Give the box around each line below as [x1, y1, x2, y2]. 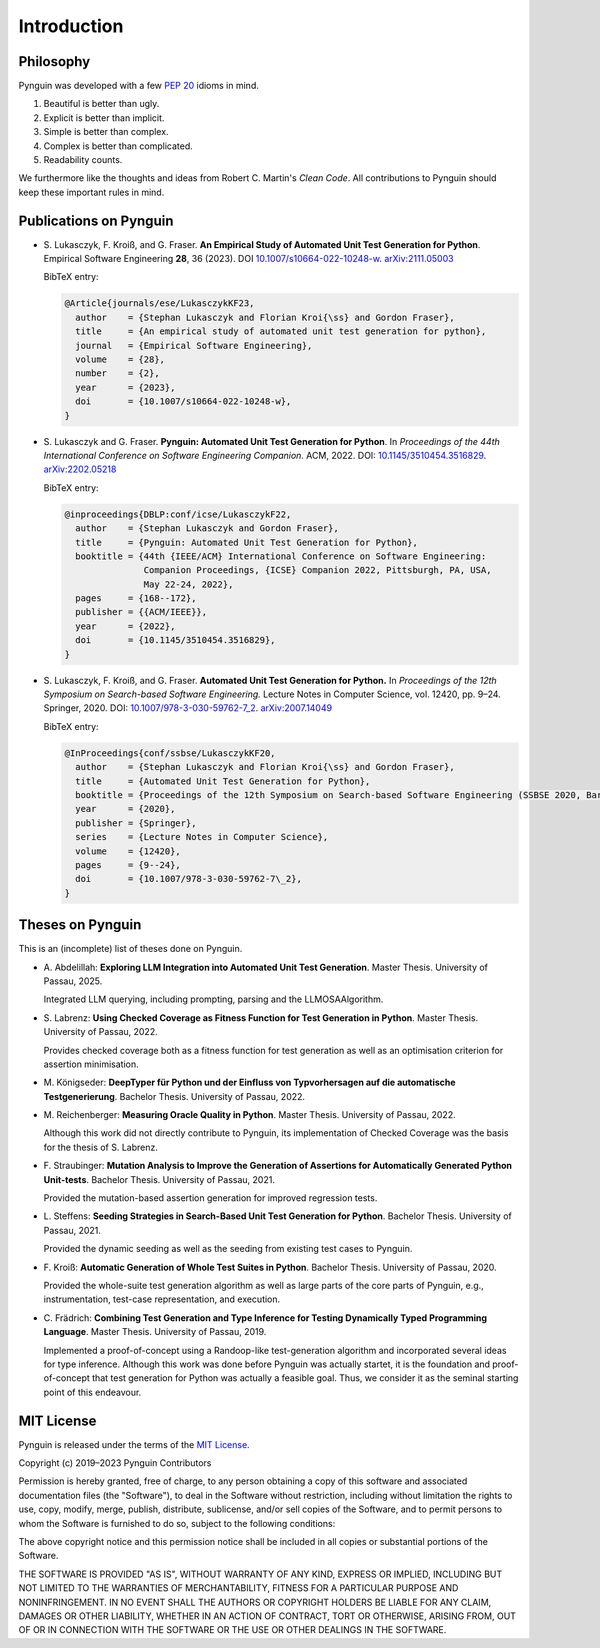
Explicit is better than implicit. [43, 111, 165, 124]
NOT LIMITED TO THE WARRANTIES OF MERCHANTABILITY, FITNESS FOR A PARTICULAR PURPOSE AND [18, 1582, 459, 1594]
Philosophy [18, 53, 91, 70]
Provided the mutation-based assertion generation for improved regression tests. [43, 1192, 378, 1204]
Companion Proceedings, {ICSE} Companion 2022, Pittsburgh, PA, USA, [143, 565, 492, 576]
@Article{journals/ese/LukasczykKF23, [64, 298, 255, 309]
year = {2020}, [75, 803, 176, 815]
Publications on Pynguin [18, 212, 174, 229]
